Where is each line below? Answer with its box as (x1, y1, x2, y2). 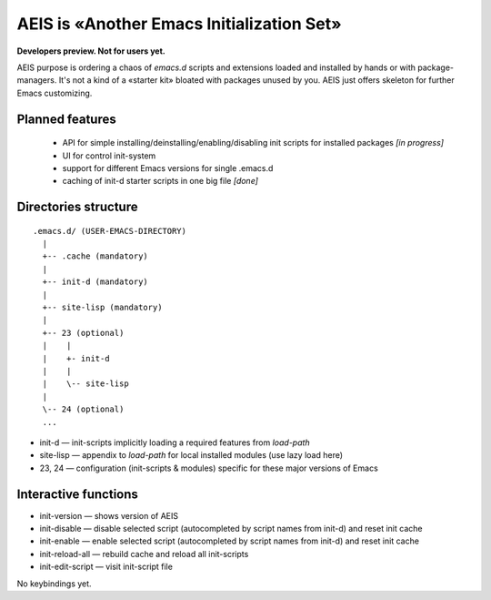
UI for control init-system (62, 150, 156, 161)
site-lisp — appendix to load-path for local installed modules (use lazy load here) (39, 450, 344, 461)
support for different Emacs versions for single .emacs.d (62, 162, 274, 173)
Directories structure (16, 199, 138, 215)
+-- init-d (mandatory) (42, 277, 149, 287)
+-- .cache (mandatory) (42, 251, 149, 261)
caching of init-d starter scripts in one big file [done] (62, 176, 259, 187)
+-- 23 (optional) (42, 328, 125, 338)
